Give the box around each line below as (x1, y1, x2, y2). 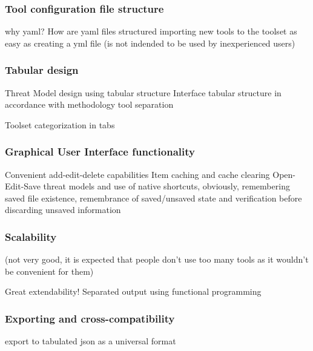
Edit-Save (5, 180, 41, 192)
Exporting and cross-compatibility (5, 310, 175, 326)
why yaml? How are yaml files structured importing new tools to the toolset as (5, 25, 297, 38)
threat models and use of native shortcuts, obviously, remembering (43, 180, 290, 192)
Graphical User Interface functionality (5, 144, 195, 159)
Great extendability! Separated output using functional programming (5, 285, 262, 298)
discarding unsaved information (5, 203, 121, 216)
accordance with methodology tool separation (5, 98, 174, 111)
